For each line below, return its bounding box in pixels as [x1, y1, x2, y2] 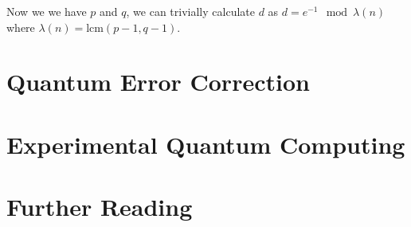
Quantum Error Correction [6, 65, 310, 98]
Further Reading [6, 190, 193, 223]
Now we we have [6, 3, 87, 19]
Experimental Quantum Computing [6, 127, 405, 160]
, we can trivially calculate [126, 3, 255, 19]
